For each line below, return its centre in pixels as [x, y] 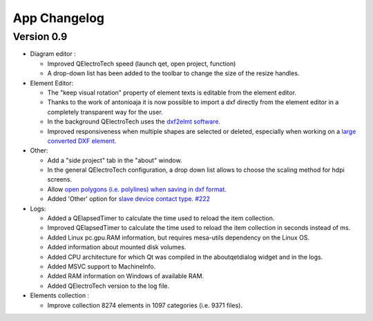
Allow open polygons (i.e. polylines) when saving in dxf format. [137, 189]
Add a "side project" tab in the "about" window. [115, 160]
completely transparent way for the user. [105, 112]
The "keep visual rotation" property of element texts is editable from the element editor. [172, 93]
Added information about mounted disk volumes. [117, 247]
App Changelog [59, 18]
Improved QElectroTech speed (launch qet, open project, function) [142, 64]
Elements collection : [60, 295]
